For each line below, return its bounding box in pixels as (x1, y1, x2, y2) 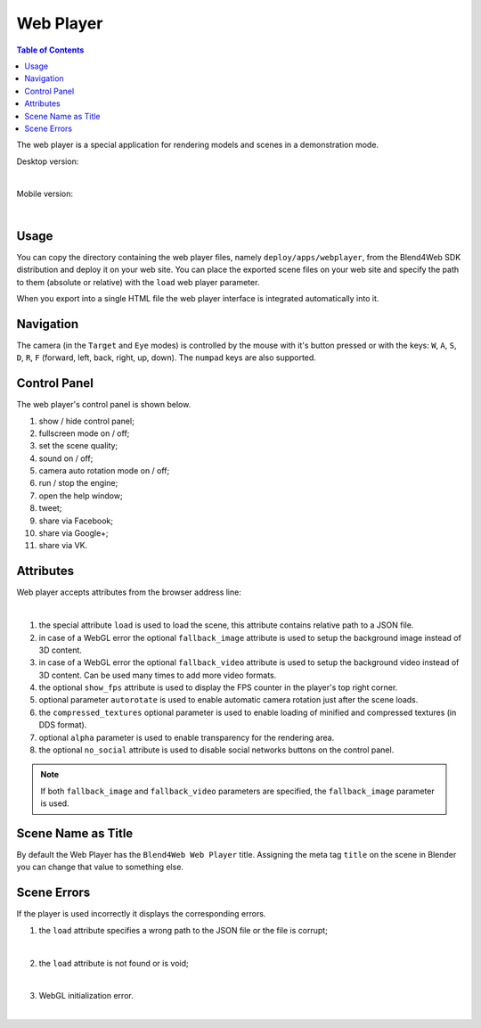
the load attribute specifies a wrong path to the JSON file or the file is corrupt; (38, 925, 329, 935)
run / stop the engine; (38, 478, 118, 489)
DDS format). (38, 720, 87, 730)
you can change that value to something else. (16, 861, 184, 873)
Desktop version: (16, 156, 79, 167)
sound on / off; (38, 453, 94, 464)
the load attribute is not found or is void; (38, 958, 189, 968)
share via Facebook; (38, 515, 113, 526)
